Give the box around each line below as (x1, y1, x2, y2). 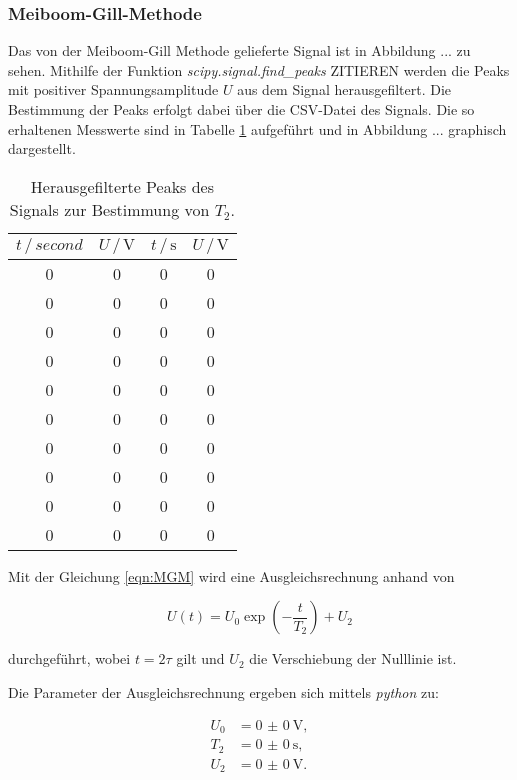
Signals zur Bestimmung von (9, 197, 210, 221)
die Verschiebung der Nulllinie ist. (249, 648, 457, 669)
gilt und (176, 648, 225, 669)
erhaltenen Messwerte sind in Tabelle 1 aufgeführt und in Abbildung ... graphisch (8, 118, 507, 139)
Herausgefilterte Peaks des (30, 174, 215, 198)
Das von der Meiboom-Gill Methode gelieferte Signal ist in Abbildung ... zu (8, 40, 471, 61)
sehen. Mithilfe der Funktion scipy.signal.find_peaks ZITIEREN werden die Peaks (8, 59, 510, 80)
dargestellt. (8, 138, 76, 159)
